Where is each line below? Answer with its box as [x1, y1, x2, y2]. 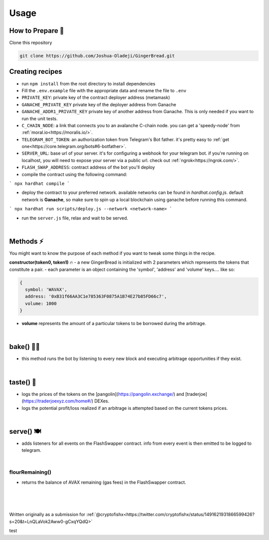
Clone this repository [9, 40, 52, 46]
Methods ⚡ [9, 237, 44, 245]
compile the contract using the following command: [21, 171, 128, 177]
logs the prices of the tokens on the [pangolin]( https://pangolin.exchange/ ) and [21, 391, 184, 397]
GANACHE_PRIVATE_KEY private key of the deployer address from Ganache [21, 101, 176, 107]
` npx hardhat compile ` [9, 181, 70, 186]
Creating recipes [9, 67, 62, 76]
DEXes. [94, 398, 110, 404]
